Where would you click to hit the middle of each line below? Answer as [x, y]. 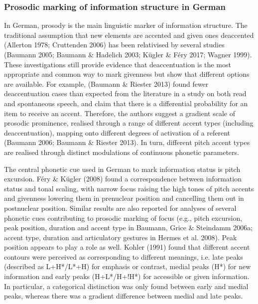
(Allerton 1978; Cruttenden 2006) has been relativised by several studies [114, 45]
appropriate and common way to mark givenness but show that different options [127, 74]
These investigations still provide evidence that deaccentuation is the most [118, 64]
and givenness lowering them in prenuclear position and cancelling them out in [124, 198]
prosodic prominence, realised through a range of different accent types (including [129, 123]
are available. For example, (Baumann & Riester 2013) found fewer [106, 83]
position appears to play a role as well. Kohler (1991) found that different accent [127, 247]
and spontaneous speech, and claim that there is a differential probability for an [126, 103]
